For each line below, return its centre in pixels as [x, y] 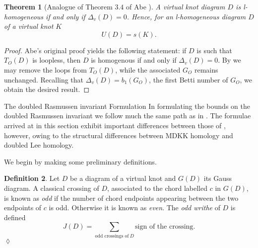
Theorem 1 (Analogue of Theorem [58, 6]
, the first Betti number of [189, 79]
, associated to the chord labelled [157, 188]
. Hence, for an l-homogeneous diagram [186, 16]
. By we [229, 60]
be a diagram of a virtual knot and [123, 178]
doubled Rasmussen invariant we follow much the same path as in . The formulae [128, 116]
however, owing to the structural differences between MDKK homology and [119, 135]
